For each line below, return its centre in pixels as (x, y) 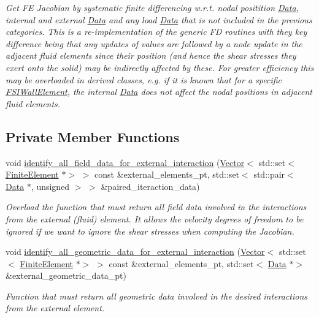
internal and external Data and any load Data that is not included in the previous (159, 19)
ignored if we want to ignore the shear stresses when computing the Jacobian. (150, 231)
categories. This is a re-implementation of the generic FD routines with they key (156, 32)
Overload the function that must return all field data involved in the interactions (156, 207)
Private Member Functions (93, 136)
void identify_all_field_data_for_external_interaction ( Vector (125, 162)
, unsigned (50, 186)
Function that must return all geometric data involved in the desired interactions (157, 296)
